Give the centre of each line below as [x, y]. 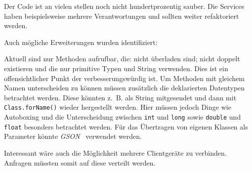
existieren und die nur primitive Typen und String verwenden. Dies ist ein [116, 68]
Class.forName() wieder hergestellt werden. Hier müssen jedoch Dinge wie [118, 107]
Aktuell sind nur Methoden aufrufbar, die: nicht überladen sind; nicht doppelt [122, 59]
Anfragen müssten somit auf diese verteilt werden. [80, 162]
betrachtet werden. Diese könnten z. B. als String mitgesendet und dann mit [120, 97]
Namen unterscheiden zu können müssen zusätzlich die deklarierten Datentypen [125, 88]
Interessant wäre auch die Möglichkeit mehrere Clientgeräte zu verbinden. [115, 152]
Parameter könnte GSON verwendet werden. [73, 136]
